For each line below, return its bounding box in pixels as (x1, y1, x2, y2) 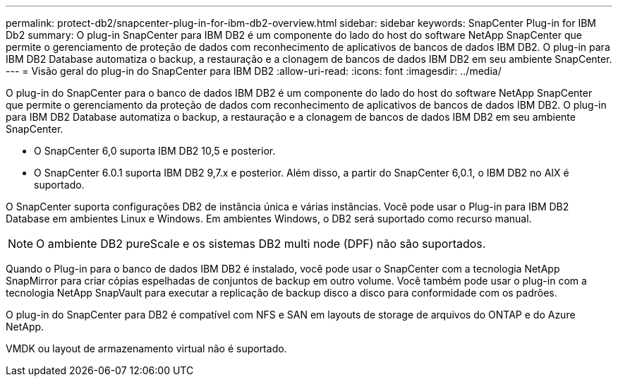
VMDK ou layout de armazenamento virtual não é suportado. (6, 342, 287, 354)
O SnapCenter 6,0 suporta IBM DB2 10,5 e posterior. (34, 145, 276, 157)
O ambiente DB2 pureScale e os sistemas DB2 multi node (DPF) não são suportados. (36, 237, 486, 251)
